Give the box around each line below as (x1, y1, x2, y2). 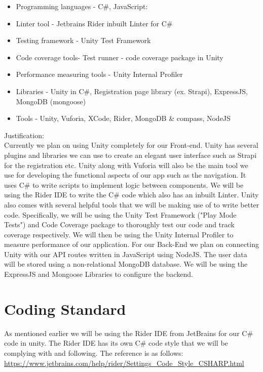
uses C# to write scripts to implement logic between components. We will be (4, 179, 244, 190)
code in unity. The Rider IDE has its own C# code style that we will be (4, 338, 228, 348)
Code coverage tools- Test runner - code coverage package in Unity (16, 52, 223, 62)
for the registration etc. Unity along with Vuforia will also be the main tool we (4, 159, 248, 170)
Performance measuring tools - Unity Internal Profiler (16, 69, 183, 79)
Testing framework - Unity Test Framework (16, 35, 151, 46)
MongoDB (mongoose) (16, 96, 86, 106)
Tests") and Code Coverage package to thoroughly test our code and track (4, 219, 235, 230)
